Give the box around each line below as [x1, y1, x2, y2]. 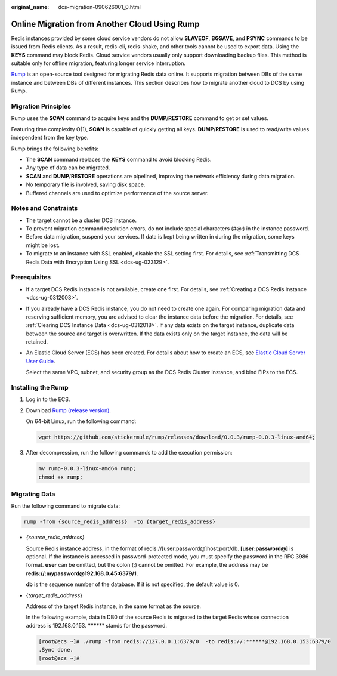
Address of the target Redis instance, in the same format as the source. [26, 603, 202, 610]
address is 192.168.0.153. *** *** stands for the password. [26, 622, 167, 629]
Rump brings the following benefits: [11, 145, 98, 152]
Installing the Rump [11, 384, 69, 392]
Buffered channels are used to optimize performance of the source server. [26, 189, 209, 196]
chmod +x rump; [38, 473, 83, 480]
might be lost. [26, 242, 60, 249]
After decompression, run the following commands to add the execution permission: [26, 449, 233, 456]
